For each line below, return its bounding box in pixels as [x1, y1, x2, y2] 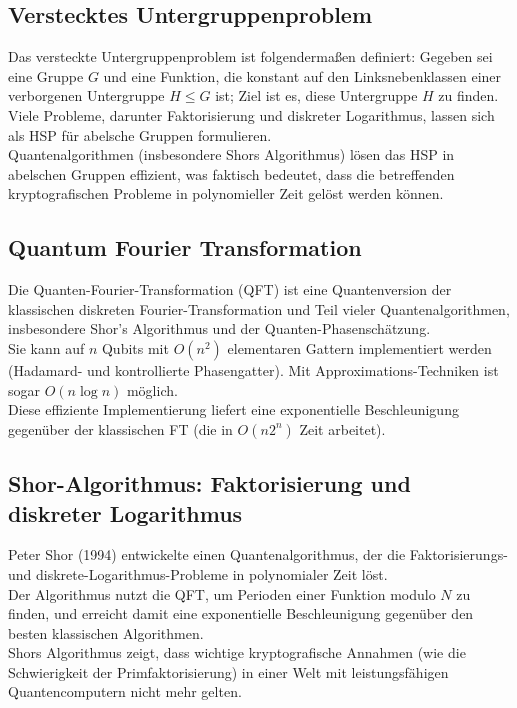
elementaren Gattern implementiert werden [227, 337, 492, 358]
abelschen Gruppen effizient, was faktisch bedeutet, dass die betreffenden [8, 163, 455, 184]
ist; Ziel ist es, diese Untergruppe [215, 85, 418, 106]
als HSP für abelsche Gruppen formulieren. [8, 124, 272, 145]
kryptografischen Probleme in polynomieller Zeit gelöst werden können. [8, 183, 444, 204]
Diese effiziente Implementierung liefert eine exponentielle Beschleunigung [8, 399, 459, 420]
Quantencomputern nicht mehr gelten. [8, 681, 242, 702]
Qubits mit [101, 337, 169, 358]
